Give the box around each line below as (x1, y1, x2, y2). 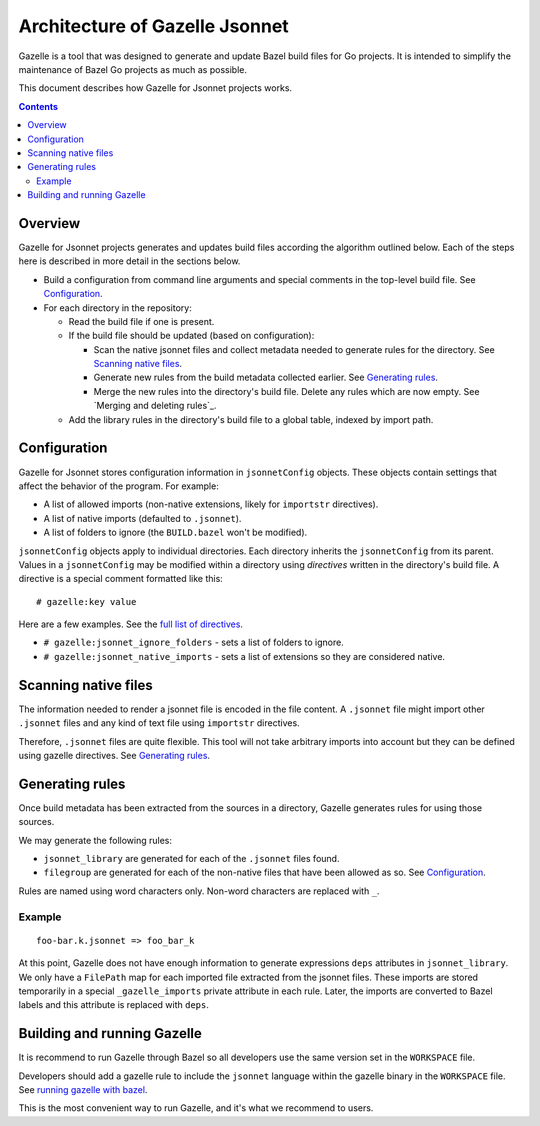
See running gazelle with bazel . (18, 1084, 148, 1095)
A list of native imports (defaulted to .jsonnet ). (43, 512, 242, 524)
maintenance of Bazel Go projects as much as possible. (18, 63, 247, 75)
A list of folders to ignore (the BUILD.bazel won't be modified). (43, 526, 308, 539)
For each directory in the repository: (43, 301, 192, 314)
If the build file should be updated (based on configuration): (68, 330, 315, 342)
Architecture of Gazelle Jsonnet (18, 15, 289, 37)
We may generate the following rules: (18, 834, 172, 846)
